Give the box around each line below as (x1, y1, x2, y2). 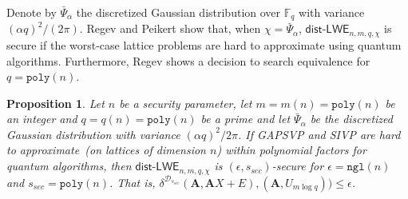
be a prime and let (200, 110, 291, 127)
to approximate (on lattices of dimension (6, 141, 206, 158)
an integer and (6, 110, 77, 127)
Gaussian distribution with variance (6, 125, 180, 142)
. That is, (109, 173, 156, 190)
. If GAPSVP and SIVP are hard (238, 125, 401, 142)
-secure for (271, 157, 324, 174)
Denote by (6, 4, 57, 20)
